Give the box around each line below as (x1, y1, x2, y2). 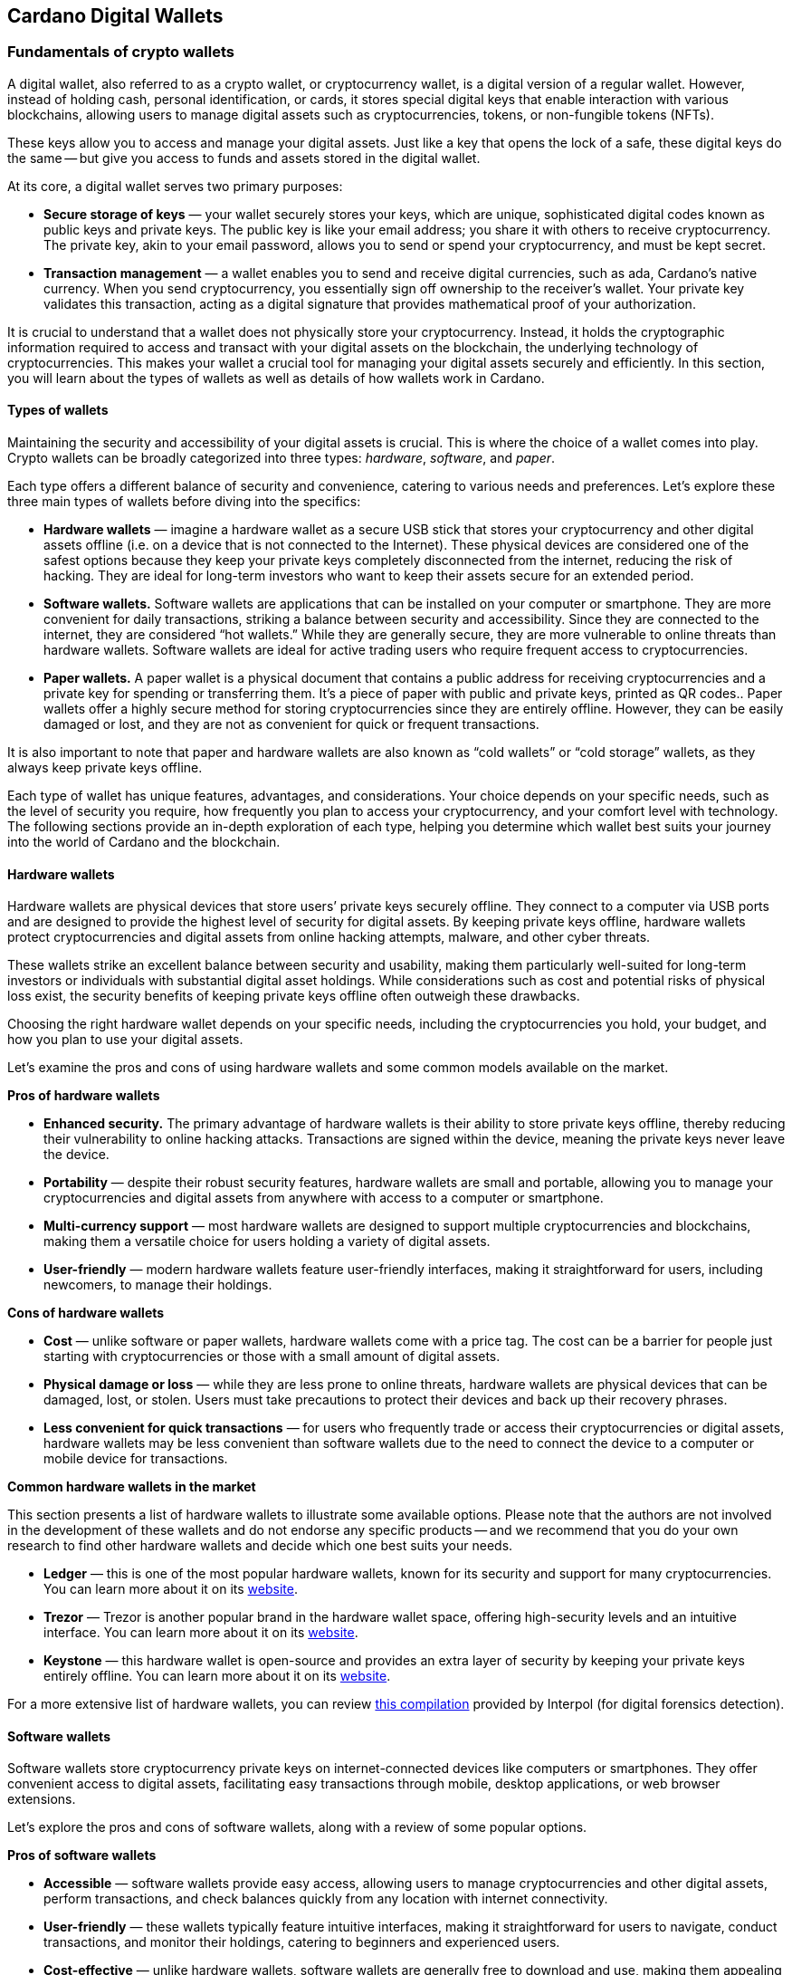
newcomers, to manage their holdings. (43, 1277, 272, 1293)
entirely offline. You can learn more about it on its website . (43, 1668, 391, 1684)
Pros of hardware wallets (7, 1088, 160, 1104)
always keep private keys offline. (7, 760, 203, 776)
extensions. (7, 1791, 76, 1807)
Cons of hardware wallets (7, 1305, 165, 1321)
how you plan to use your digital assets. (7, 1031, 243, 1048)
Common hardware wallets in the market (7, 1479, 256, 1495)
